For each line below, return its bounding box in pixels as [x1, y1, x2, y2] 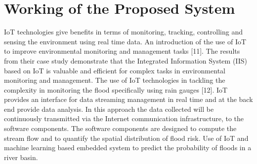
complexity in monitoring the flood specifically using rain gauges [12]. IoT [4, 84, 228, 95]
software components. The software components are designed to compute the [4, 123, 237, 133]
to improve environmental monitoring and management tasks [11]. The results [4, 46, 240, 56]
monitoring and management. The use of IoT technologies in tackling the [4, 75, 225, 85]
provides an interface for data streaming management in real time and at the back [4, 94, 253, 104]
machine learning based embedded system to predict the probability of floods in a [4, 142, 252, 153]
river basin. [4, 152, 38, 162]
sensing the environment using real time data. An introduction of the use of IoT [4, 36, 247, 46]
